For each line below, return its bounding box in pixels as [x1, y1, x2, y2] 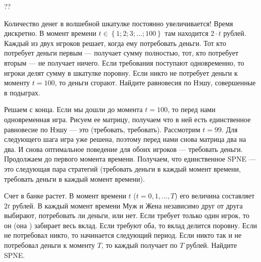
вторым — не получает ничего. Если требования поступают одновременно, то [4, 57, 244, 68]
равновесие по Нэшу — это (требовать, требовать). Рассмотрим [4, 124, 200, 134]
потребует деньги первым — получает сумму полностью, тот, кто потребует [4, 47, 239, 58]
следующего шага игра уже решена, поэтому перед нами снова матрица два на [4, 134, 246, 144]
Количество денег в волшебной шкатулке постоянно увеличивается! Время [4, 18, 233, 28]
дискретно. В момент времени [4, 28, 96, 38]
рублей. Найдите [186, 240, 237, 250]
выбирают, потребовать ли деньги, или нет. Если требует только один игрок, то [4, 210, 249, 221]
